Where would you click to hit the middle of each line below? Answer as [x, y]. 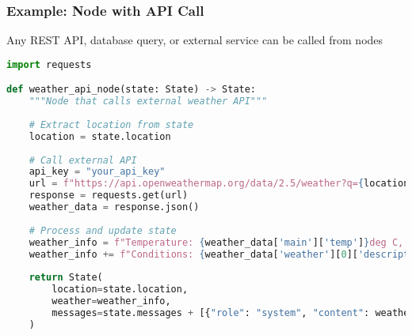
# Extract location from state [111, 124]
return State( [66, 278]
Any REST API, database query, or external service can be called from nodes [195, 40]
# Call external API [83, 160]
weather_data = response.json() [114, 207]
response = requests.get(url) [109, 196]
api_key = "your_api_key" [97, 172]
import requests [49, 64]
